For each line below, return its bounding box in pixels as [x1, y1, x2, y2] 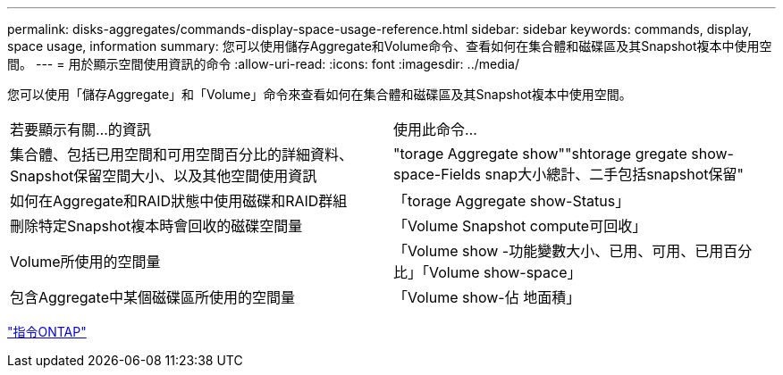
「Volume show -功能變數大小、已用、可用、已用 [393, 242, 724, 260]
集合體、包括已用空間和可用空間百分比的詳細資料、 [10, 146, 354, 163]
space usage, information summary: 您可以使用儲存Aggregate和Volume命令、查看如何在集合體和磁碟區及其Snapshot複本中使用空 [7, 38, 772, 54]
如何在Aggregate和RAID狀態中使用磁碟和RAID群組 [10, 192, 348, 210]
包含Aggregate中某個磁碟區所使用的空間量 [10, 288, 295, 306]
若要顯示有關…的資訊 [10, 121, 151, 138]
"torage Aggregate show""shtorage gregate [393, 145, 687, 162]
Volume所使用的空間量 [10, 253, 161, 271]
